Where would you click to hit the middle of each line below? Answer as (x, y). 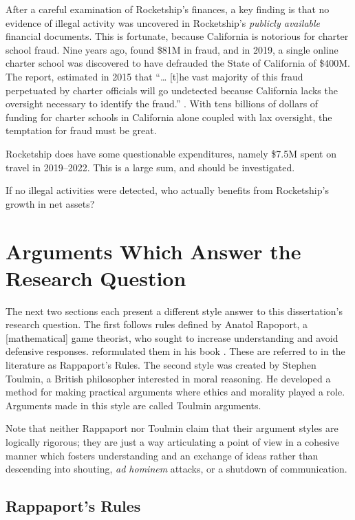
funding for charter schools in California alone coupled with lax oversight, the (169, 117)
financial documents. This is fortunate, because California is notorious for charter (177, 36)
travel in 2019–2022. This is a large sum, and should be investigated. (150, 167)
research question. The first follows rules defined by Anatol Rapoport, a (157, 324)
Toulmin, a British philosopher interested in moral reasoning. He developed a (168, 378)
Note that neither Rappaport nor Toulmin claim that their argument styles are (172, 428)
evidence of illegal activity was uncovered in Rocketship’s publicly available (163, 22)
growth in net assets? (50, 203)
